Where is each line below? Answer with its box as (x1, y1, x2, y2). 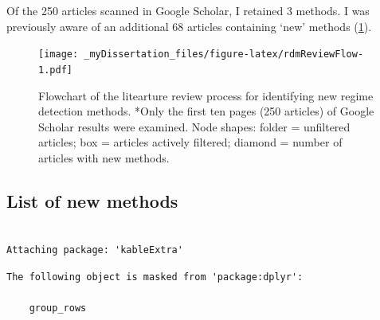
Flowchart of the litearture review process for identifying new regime (38, 87, 374, 103)
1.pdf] (38, 64, 72, 76)
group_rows (29, 302, 87, 314)
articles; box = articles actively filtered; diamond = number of (38, 134, 343, 150)
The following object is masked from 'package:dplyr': (6, 271, 304, 283)
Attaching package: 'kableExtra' (6, 244, 183, 256)
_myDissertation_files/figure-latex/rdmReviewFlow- (84, 49, 364, 60)
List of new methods (6, 188, 178, 213)
